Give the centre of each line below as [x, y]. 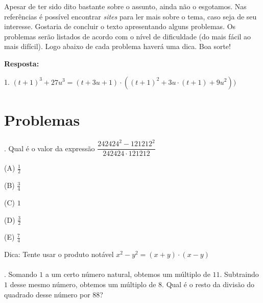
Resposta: [22, 63]
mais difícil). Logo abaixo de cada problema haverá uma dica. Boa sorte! [117, 46]
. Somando [21, 274]
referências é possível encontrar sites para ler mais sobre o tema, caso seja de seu [130, 16]
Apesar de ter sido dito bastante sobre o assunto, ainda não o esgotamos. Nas [125, 6]
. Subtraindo [239, 274]
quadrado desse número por [47, 294]
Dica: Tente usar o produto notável [59, 254]
